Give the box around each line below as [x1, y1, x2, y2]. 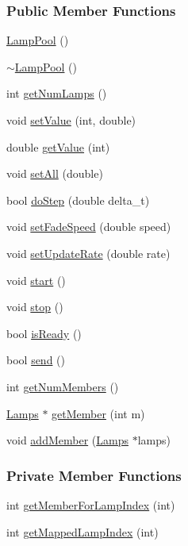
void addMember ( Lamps [6, 432, 129, 448]
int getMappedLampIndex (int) [6, 523, 159, 540]
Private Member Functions [6, 465, 182, 485]
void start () [6, 271, 66, 288]
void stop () [6, 298, 63, 315]
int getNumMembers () [6, 378, 119, 394]
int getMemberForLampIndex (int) [6, 496, 175, 513]
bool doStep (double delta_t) [6, 191, 150, 208]
